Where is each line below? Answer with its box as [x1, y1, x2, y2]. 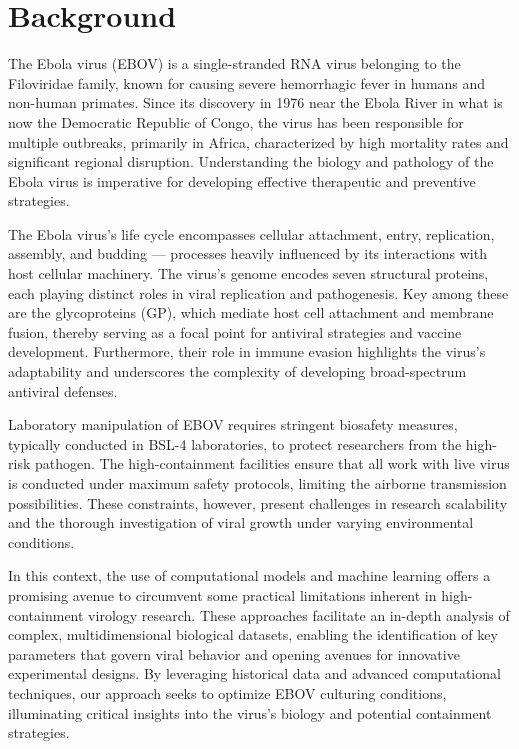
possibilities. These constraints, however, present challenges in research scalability [8, 492, 508, 513]
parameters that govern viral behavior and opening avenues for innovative [8, 643, 460, 664]
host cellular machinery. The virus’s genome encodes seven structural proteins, [8, 263, 489, 284]
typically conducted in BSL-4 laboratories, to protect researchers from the [8, 433, 462, 454]
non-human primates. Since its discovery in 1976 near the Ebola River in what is [8, 92, 503, 113]
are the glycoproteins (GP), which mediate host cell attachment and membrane [8, 302, 494, 323]
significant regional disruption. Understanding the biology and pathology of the [8, 151, 494, 172]
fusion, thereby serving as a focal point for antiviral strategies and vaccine [8, 321, 462, 342]
